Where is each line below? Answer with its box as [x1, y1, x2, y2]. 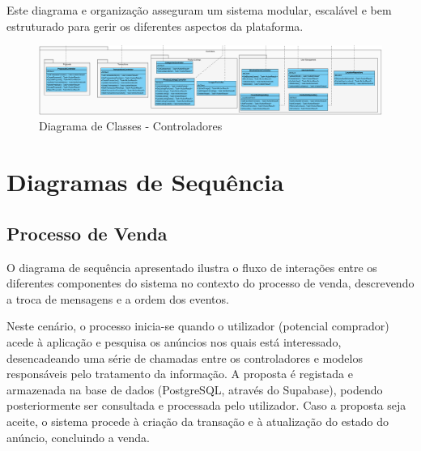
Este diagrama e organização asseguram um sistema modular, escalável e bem [6, 2, 392, 18]
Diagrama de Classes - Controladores [39, 117, 223, 134]
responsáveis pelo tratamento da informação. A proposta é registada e [6, 365, 353, 382]
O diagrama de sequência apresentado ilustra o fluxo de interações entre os [6, 258, 377, 275]
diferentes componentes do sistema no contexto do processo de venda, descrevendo [6, 274, 415, 291]
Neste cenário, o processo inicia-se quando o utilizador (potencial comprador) [6, 317, 389, 334]
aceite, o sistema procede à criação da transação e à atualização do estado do [6, 413, 389, 429]
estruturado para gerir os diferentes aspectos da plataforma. [6, 17, 304, 34]
